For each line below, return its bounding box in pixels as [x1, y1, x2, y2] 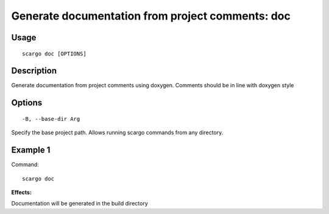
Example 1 [11, 145, 51, 155]
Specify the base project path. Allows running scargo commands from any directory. [11, 129, 224, 137]
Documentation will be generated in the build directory [11, 200, 149, 207]
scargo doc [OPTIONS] [22, 50, 87, 57]
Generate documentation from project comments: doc [11, 9, 291, 23]
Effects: [11, 188, 32, 196]
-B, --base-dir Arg [22, 115, 80, 122]
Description [11, 66, 57, 76]
